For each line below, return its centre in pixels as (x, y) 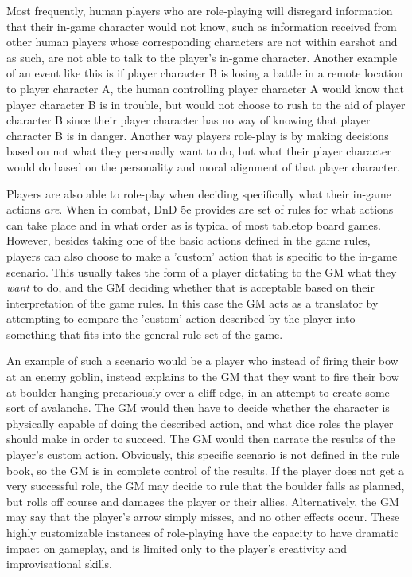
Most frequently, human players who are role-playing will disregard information (200, 10)
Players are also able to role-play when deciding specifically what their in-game (199, 193)
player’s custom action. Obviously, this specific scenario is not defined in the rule (203, 455)
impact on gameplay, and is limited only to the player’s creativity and (177, 548)
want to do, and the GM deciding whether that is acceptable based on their (190, 287)
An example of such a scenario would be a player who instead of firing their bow (202, 361)
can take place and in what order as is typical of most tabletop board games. (194, 224)
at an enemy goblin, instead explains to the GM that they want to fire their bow (203, 377)
